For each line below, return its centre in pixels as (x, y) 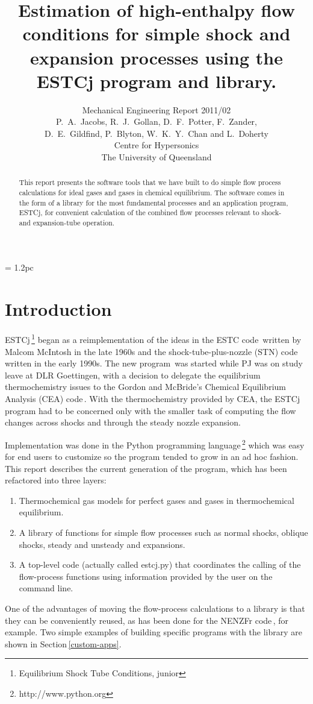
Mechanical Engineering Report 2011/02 (156, 109)
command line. (46, 588)
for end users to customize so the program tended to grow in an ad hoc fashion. (152, 457)
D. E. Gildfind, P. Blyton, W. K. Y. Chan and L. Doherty (156, 133)
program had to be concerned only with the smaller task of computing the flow (150, 410)
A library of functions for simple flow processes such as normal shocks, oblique (163, 533)
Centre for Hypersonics (156, 145)
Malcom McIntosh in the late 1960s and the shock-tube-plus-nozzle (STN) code (151, 351)
